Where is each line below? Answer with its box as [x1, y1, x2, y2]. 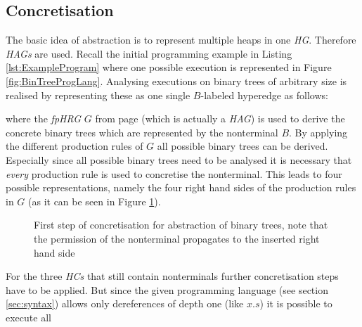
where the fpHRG [6, 111, 82, 126]
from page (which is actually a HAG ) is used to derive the [95, 111, 345, 126]
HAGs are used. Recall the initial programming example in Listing [6, 46, 292, 60]
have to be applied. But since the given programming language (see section [6, 282, 328, 297]
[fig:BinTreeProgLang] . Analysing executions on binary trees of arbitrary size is [6, 73, 347, 88]
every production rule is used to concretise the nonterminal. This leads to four [6, 166, 342, 181]
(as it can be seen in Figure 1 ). [28, 193, 161, 208]
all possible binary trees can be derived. [157, 139, 328, 153]
